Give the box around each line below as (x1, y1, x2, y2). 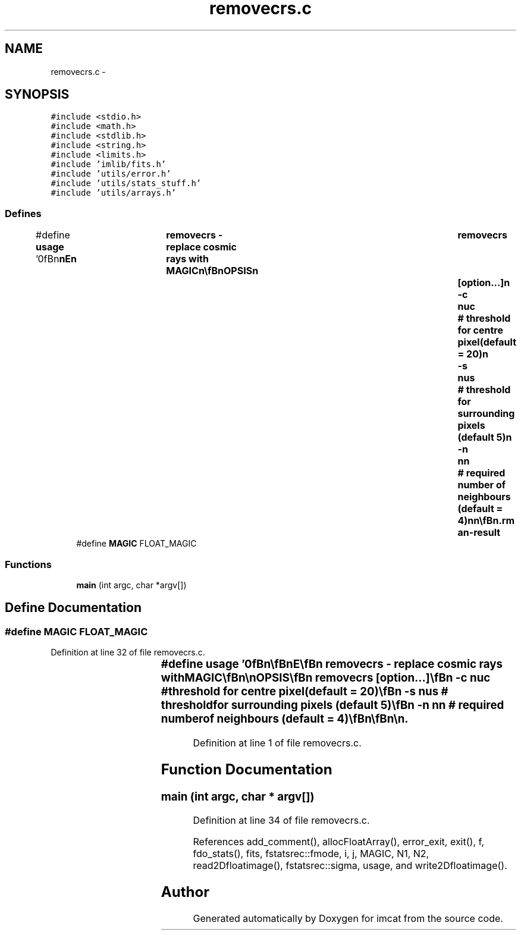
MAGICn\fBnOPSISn (166, 265, 259, 277)
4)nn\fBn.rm (457, 514, 514, 527)
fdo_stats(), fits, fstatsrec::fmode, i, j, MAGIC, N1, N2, (193, 848, 429, 860)
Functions (5, 558, 52, 570)
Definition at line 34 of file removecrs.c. (193, 814, 370, 827)
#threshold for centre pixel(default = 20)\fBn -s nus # (161, 685, 448, 699)
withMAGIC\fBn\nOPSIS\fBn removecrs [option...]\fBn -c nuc (161, 671, 491, 685)
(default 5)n (457, 431, 512, 444)
